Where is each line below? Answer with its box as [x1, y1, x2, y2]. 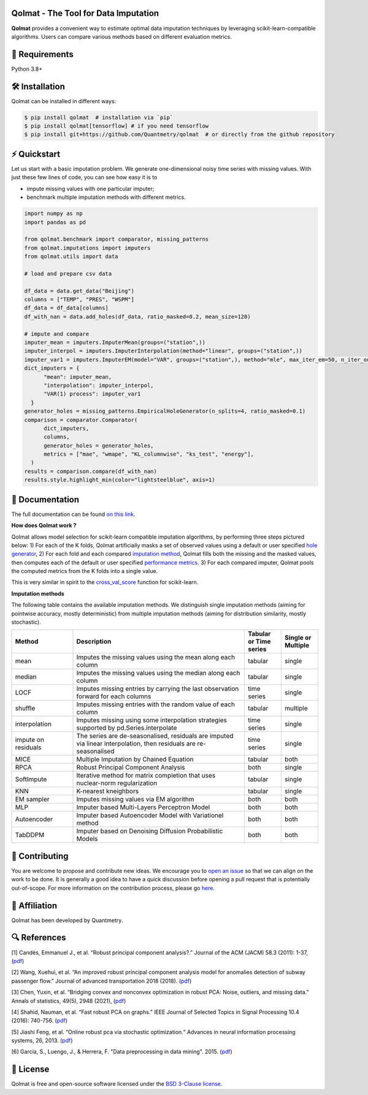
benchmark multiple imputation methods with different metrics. [26, 193, 186, 201]
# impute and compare [24, 330, 90, 337]
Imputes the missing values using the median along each [76, 669, 240, 677]
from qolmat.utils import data [24, 253, 119, 260]
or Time [247, 637, 271, 646]
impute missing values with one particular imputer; [26, 185, 155, 192]
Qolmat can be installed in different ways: [11, 97, 117, 104]
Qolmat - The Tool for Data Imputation [11, 8, 159, 18]
